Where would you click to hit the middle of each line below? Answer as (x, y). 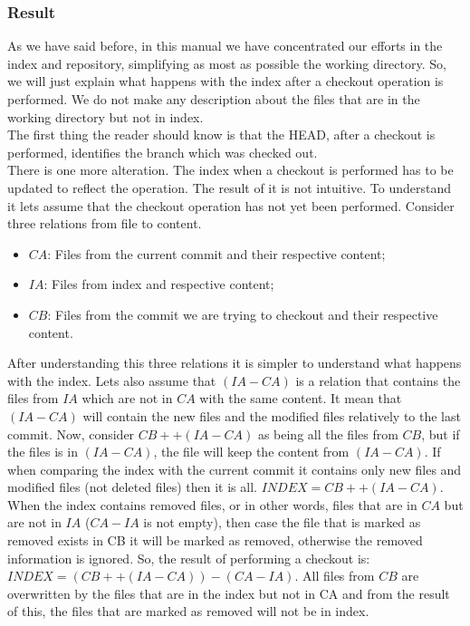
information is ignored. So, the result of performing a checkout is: (189, 558)
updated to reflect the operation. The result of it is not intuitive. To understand (230, 187)
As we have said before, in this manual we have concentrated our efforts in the (225, 46)
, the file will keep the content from (251, 452)
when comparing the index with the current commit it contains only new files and (235, 469)
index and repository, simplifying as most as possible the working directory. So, (227, 63)
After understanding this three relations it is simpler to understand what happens (235, 363)
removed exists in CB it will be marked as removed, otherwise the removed (215, 540)
